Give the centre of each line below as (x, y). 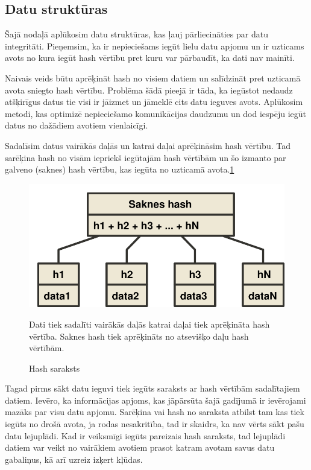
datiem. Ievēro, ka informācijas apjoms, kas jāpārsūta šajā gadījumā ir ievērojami (155, 400)
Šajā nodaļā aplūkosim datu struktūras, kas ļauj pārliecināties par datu (137, 34)
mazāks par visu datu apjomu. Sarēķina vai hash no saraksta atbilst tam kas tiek (155, 412)
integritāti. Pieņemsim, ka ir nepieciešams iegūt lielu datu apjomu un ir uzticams (155, 46)
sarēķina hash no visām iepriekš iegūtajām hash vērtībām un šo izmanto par (146, 157)
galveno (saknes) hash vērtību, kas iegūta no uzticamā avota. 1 (120, 169)
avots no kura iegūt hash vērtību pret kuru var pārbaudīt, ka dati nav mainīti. (150, 58)
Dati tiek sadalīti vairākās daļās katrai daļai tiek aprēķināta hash (149, 324)
